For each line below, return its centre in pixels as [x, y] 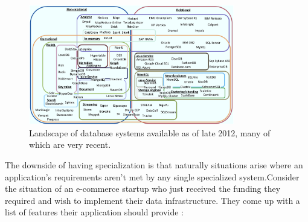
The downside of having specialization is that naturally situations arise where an [154, 165]
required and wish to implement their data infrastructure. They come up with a [152, 200]
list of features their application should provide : [94, 212]
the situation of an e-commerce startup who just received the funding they [143, 189]
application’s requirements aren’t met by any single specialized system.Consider [152, 176]
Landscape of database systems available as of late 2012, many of [150, 132]
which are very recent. [70, 144]
